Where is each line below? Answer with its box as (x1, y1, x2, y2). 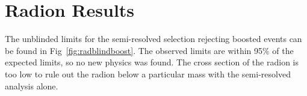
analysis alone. (5, 79, 58, 92)
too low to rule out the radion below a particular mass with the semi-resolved (5, 67, 291, 80)
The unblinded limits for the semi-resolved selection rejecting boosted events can (5, 32, 302, 45)
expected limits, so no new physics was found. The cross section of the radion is (5, 56, 299, 68)
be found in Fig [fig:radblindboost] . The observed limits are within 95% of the (5, 44, 294, 56)
